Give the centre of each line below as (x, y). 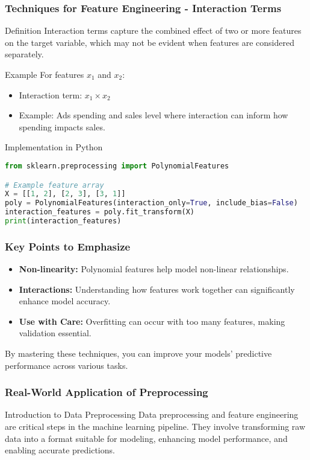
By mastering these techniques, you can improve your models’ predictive (138, 353)
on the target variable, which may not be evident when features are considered (150, 42)
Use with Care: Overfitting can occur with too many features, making (152, 321)
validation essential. (55, 333)
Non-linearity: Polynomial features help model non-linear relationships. (154, 269)
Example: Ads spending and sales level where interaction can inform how (153, 115)
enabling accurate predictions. (60, 450)
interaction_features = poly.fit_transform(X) (100, 212)
